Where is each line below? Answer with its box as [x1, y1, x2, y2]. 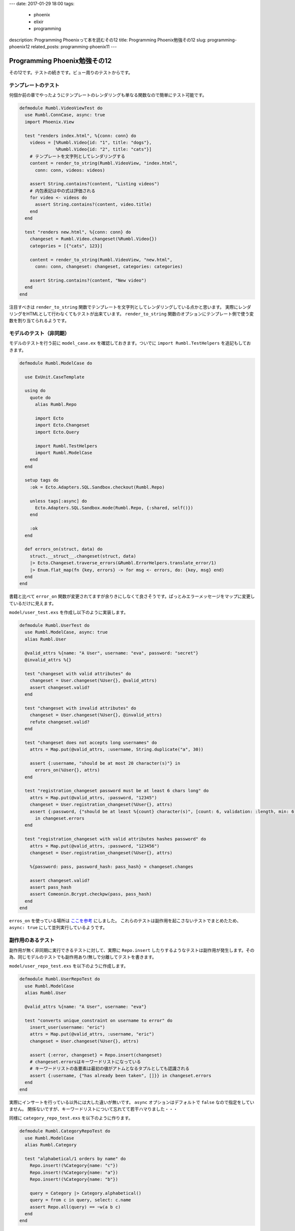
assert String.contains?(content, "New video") [29, 277, 147, 283]
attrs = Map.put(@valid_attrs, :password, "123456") [29, 843, 160, 849]
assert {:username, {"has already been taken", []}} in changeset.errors [29, 1072, 211, 1078]
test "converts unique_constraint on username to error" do [25, 1017, 173, 1023]
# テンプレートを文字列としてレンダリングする [29, 153, 125, 159]
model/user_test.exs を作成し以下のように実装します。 [9, 610, 128, 615]
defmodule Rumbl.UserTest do [19, 623, 90, 628]
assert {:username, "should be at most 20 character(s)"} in [29, 760, 180, 766]
